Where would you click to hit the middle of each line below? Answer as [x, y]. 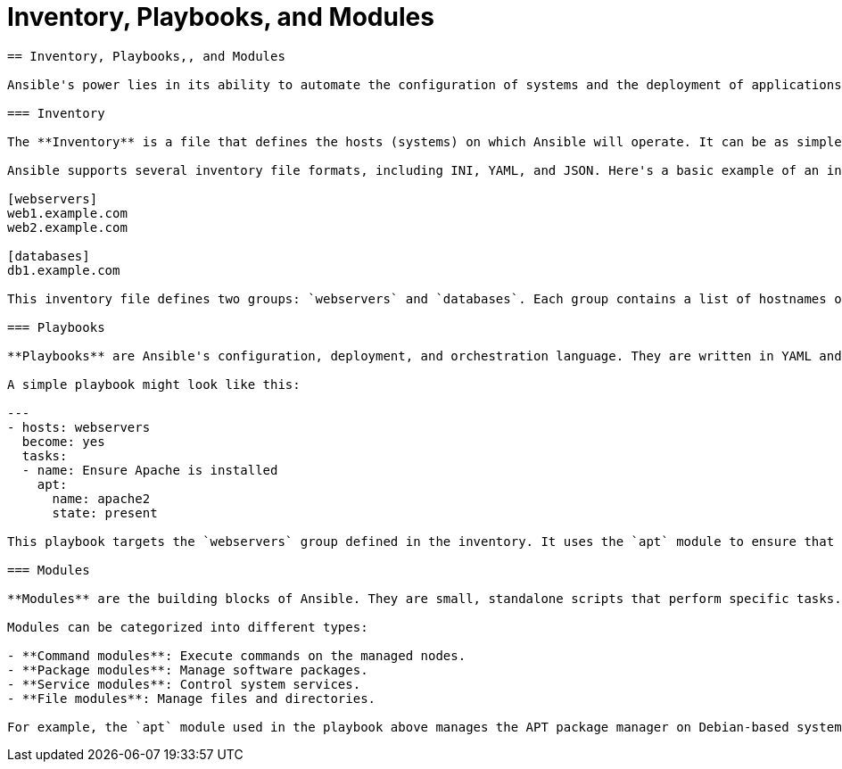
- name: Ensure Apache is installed [150, 470]
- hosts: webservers [79, 427]
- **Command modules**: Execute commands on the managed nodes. [237, 655]
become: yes [63, 441]
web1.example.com [67, 213]
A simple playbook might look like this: [154, 384]
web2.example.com [67, 227]
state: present [105, 513]
